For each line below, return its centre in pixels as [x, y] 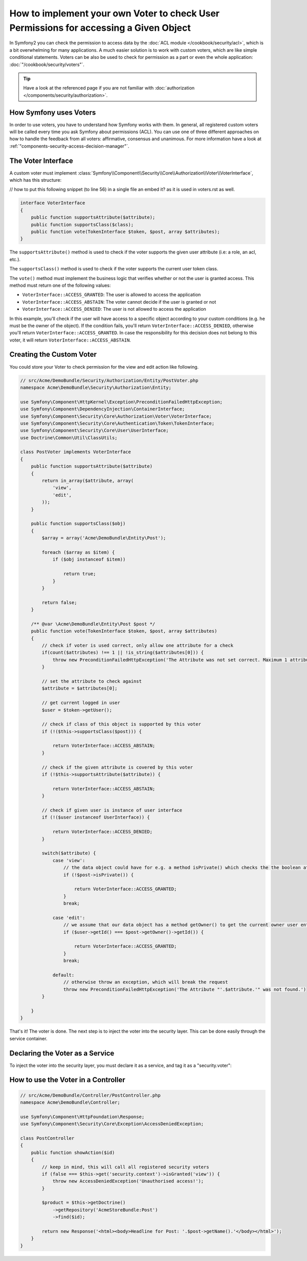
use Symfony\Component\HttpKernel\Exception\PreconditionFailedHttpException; [121, 402]
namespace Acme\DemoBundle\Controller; [70, 1103]
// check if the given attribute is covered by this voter [117, 767]
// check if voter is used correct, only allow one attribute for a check [138, 646]
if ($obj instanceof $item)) [89, 560]
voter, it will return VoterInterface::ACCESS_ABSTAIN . [70, 340]
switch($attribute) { [69, 853]
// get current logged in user [81, 703]
